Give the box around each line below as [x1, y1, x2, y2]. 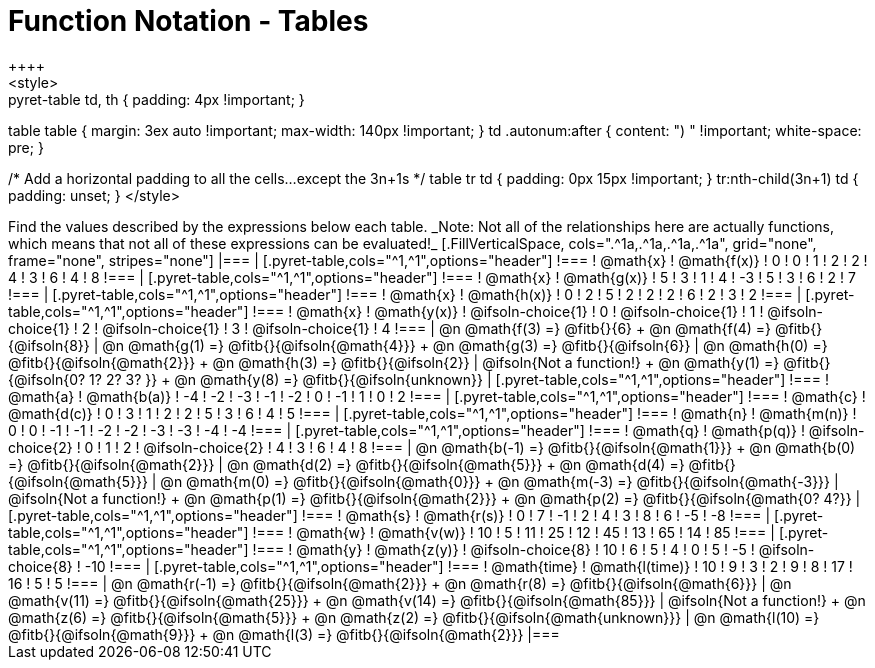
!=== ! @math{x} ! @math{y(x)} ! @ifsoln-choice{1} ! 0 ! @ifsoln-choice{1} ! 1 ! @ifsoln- [252, 302, 824, 320]
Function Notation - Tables [8, 4, 369, 38]
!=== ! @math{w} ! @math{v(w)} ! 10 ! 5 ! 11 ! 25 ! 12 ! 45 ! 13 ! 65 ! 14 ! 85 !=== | [252, 523, 775, 541]
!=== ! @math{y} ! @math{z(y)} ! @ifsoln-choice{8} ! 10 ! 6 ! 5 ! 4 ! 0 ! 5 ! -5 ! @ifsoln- [252, 540, 815, 558]
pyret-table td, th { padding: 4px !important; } [8, 90, 305, 108]
